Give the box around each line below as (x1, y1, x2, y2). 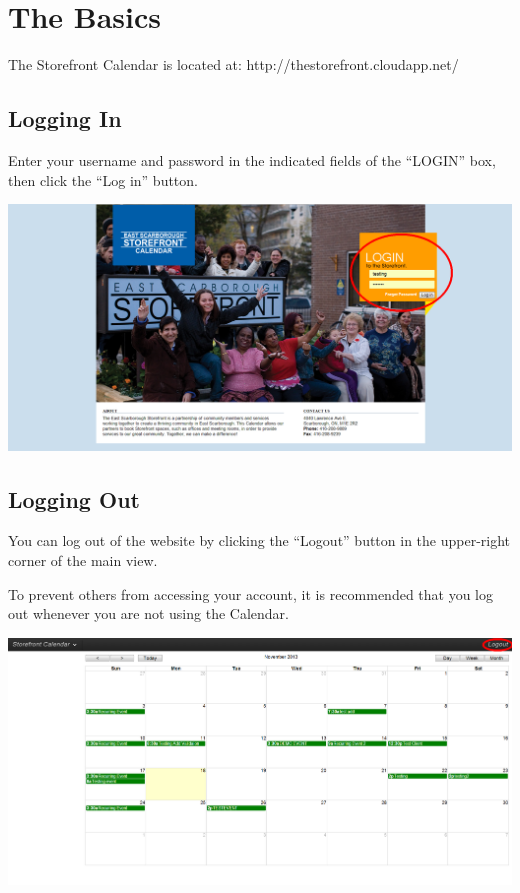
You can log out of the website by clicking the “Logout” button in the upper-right (8, 530, 511, 551)
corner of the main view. (8, 550, 158, 571)
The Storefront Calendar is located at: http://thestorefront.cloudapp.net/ (8, 54, 459, 75)
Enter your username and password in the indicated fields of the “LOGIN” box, (8, 149, 496, 170)
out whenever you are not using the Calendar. (8, 603, 289, 624)
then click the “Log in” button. (8, 169, 198, 190)
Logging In (8, 103, 122, 134)
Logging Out (8, 483, 140, 514)
